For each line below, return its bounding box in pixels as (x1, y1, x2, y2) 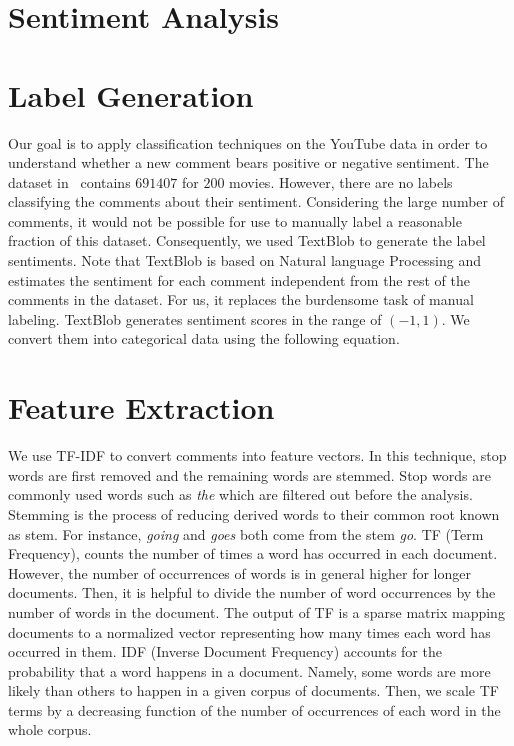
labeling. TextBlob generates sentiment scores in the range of (8, 308, 382, 329)
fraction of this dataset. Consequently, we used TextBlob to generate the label (8, 230, 486, 251)
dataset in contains (8, 171, 131, 192)
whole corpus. (8, 719, 92, 740)
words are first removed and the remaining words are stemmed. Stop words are (8, 464, 491, 485)
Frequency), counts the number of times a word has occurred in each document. (8, 543, 498, 564)
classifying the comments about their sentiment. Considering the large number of (8, 191, 504, 212)
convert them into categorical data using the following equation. (8, 328, 400, 349)
